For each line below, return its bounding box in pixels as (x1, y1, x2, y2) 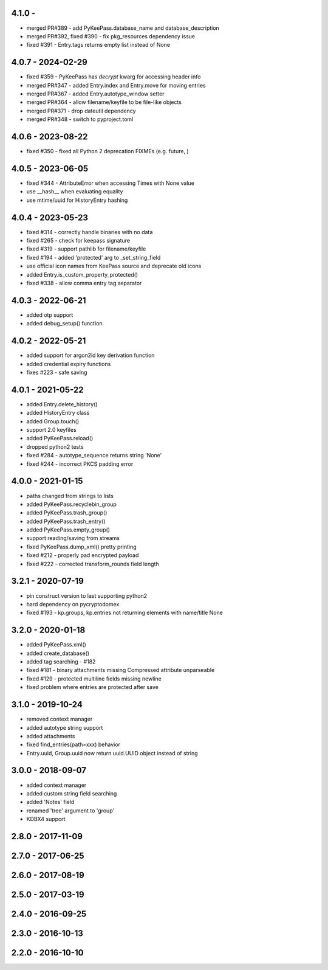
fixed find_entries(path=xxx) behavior (26, 741, 121, 748)
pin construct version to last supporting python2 (26, 592, 148, 599)
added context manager (26, 781, 87, 789)
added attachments (26, 732, 75, 740)
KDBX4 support (26, 816, 66, 823)
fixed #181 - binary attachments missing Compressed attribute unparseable (26, 667, 215, 674)
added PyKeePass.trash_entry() (26, 518, 106, 525)
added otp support (26, 311, 73, 319)
